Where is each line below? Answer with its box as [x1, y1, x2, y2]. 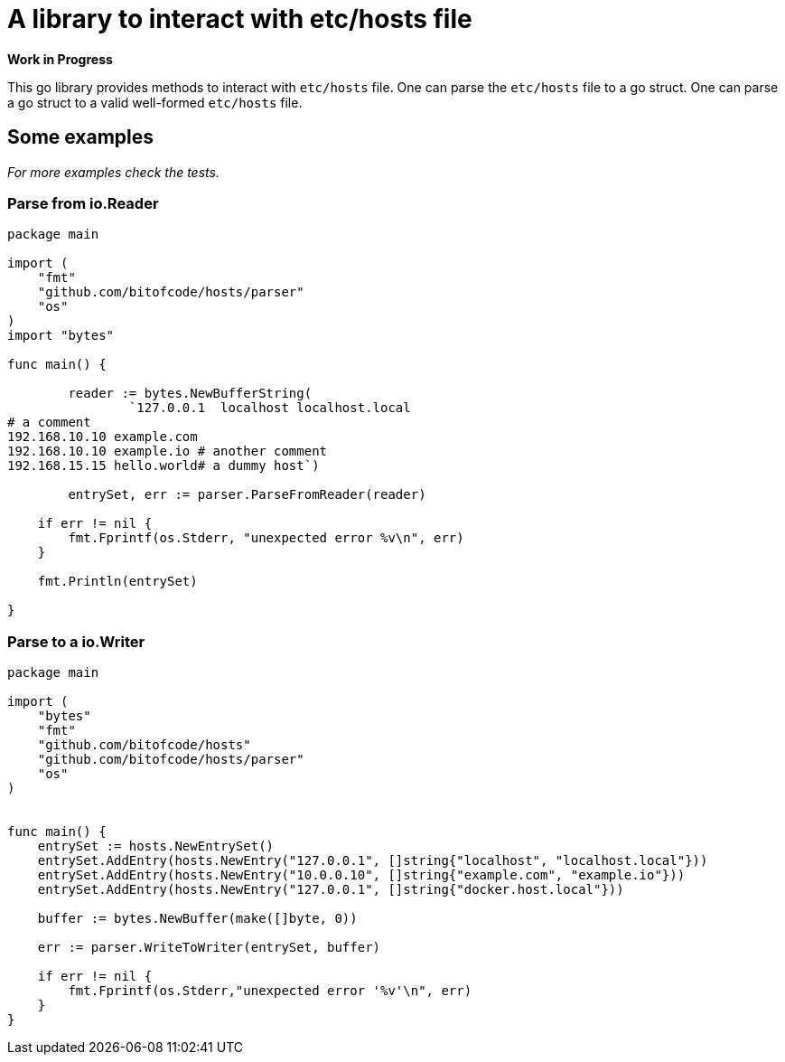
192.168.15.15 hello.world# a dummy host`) [7, 458, 320, 474]
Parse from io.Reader [7, 193, 159, 212]
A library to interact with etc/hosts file [7, 4, 472, 34]
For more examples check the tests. [7, 164, 220, 180]
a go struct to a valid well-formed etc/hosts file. [7, 94, 303, 110]
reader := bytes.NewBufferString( [68, 386, 313, 401]
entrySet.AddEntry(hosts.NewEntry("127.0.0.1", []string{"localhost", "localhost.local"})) [37, 853, 708, 869]
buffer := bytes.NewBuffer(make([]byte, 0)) [37, 911, 358, 926]
